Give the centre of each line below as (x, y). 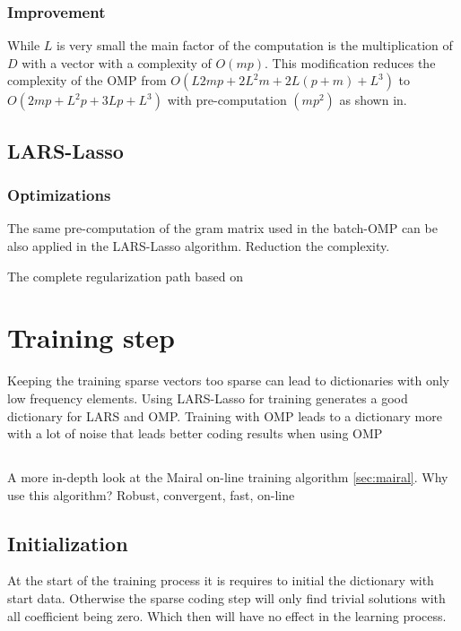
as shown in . (373, 100)
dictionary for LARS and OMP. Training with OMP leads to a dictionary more (225, 415)
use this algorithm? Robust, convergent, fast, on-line (151, 494)
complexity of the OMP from (87, 80)
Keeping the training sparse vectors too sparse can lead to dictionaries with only (228, 380)
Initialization (68, 543)
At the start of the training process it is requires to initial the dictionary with (221, 580)
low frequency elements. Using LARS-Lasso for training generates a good (208, 398)
